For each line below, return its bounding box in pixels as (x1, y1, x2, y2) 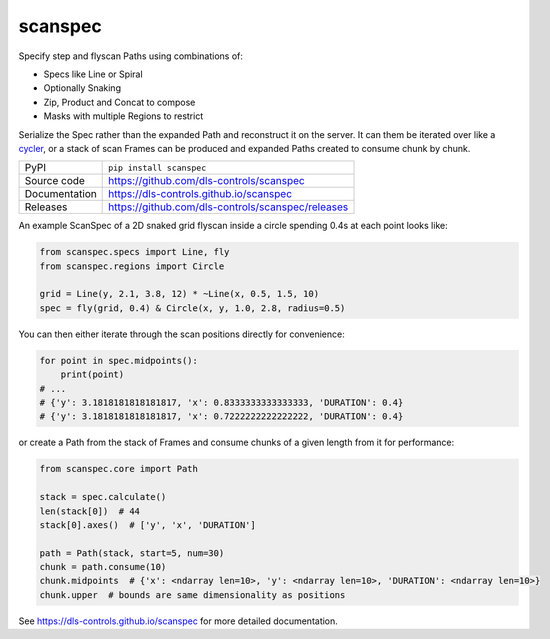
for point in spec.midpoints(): (39, 355, 199, 366)
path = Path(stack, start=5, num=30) (39, 547, 225, 559)
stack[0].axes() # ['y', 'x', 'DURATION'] (39, 519, 257, 530)
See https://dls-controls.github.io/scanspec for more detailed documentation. (18, 615, 339, 627)
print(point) (60, 369, 125, 380)
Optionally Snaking (43, 82, 122, 94)
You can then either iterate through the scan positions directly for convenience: (18, 328, 345, 340)
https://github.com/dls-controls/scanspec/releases (108, 200, 349, 214)
